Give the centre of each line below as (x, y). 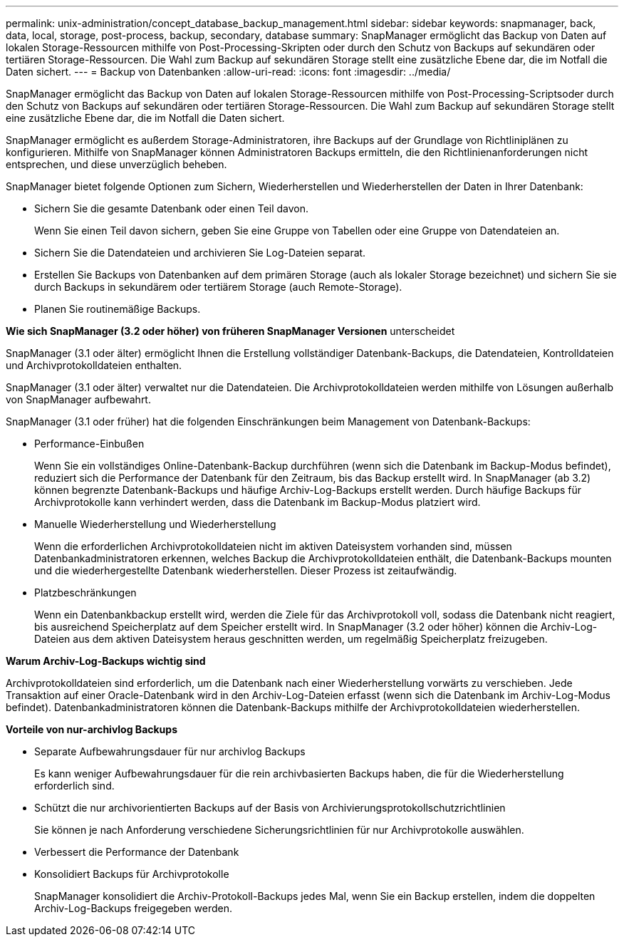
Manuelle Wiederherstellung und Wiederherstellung (155, 524)
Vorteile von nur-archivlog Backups (92, 729)
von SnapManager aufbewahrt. (78, 399)
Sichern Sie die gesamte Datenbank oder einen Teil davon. (172, 208)
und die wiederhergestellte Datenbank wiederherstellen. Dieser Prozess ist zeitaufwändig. (246, 570)
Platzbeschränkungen (85, 592)
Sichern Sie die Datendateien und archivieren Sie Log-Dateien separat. (200, 253)
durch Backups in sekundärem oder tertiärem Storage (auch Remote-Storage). (218, 287)
